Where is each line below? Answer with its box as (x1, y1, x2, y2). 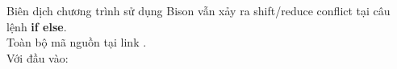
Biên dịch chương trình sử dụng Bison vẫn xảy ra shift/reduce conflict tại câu (6, 2, 391, 18)
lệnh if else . (6, 18, 67, 34)
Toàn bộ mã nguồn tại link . (6, 34, 147, 51)
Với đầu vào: (6, 49, 69, 66)
